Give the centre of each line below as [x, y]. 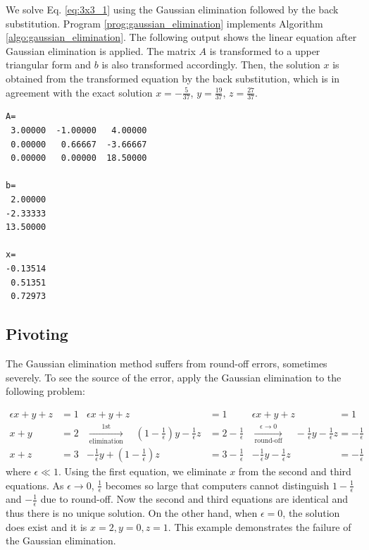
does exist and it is [46, 526]
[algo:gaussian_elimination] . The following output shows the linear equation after [181, 37]
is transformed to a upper [265, 50]
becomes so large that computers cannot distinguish [217, 485]
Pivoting [37, 334]
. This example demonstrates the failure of [259, 526]
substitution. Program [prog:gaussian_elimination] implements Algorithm [164, 23]
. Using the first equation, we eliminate [142, 471]
